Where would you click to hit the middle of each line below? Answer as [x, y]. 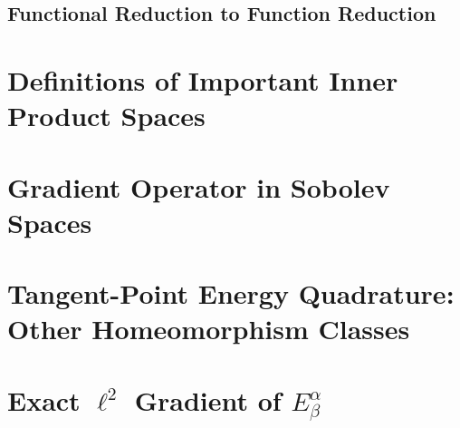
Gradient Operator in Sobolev [199, 186]
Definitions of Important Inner [203, 79]
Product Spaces [106, 116]
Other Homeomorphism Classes [209, 329]
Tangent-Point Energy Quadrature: [231, 293]
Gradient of [208, 399]
